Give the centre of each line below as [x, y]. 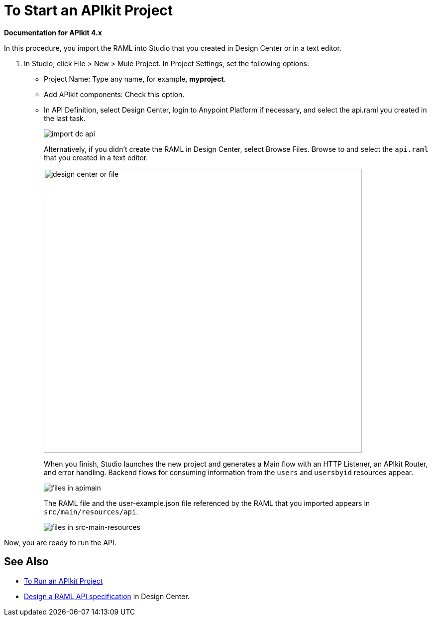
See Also [26, 562]
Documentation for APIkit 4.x [53, 32]
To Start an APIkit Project [89, 10]
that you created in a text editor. [96, 157]
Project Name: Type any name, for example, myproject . [135, 79]
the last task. [65, 118]
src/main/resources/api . [91, 511]
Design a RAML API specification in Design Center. [107, 596]
